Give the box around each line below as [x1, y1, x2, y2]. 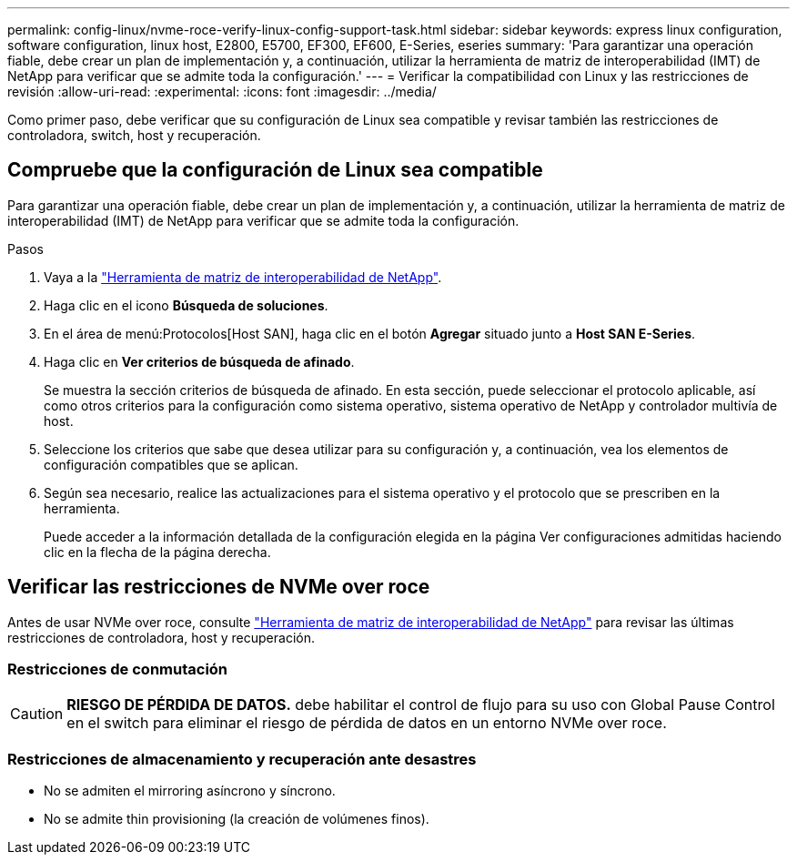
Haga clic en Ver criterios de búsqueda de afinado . [44, 353, 355, 370]
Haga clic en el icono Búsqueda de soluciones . [44, 297, 328, 313]
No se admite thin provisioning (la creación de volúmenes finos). [44, 811, 429, 827]
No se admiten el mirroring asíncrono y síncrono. [44, 783, 336, 799]
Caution [10, 705, 64, 724]
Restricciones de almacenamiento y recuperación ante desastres [7, 749, 477, 768]
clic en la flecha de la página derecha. [44, 543, 271, 560]
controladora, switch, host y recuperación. [7, 127, 261, 143]
